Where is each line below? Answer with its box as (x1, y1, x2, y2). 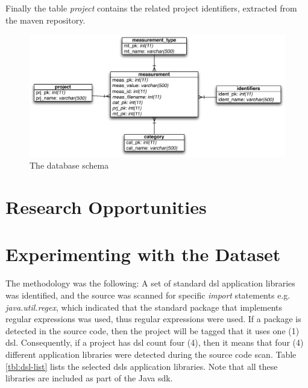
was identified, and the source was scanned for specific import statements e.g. (5, 288, 291, 301)
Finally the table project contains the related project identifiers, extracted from (5, 2, 297, 14)
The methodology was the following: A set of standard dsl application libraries (5, 277, 295, 289)
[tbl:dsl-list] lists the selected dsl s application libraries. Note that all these (5, 360, 278, 372)
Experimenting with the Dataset (5, 242, 281, 267)
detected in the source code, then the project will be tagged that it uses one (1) (5, 324, 300, 337)
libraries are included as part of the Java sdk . (5, 372, 173, 384)
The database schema (30, 159, 109, 172)
